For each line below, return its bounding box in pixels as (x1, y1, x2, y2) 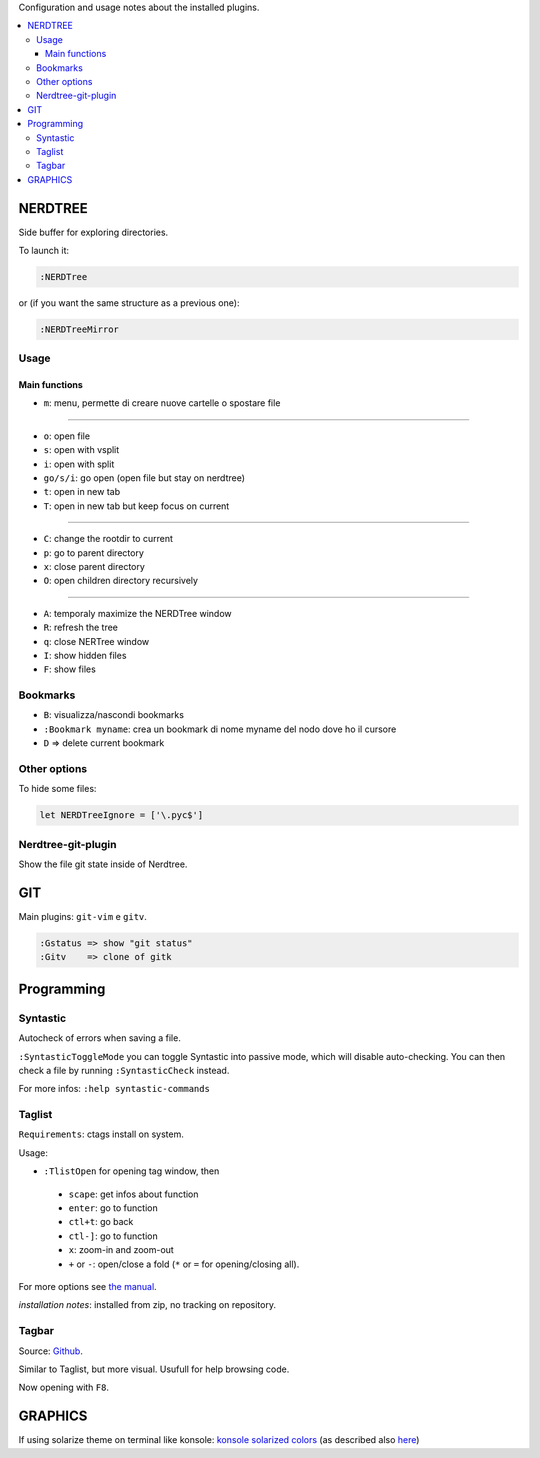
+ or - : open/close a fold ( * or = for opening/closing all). (68, 1258, 300, 1270)
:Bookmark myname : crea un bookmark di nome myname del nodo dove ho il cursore (43, 723, 397, 735)
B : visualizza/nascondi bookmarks (43, 709, 185, 721)
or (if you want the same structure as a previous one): (18, 296, 240, 309)
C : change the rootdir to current (43, 533, 174, 545)
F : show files (43, 663, 97, 675)
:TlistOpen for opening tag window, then (43, 1165, 220, 1177)
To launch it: (18, 244, 70, 256)
